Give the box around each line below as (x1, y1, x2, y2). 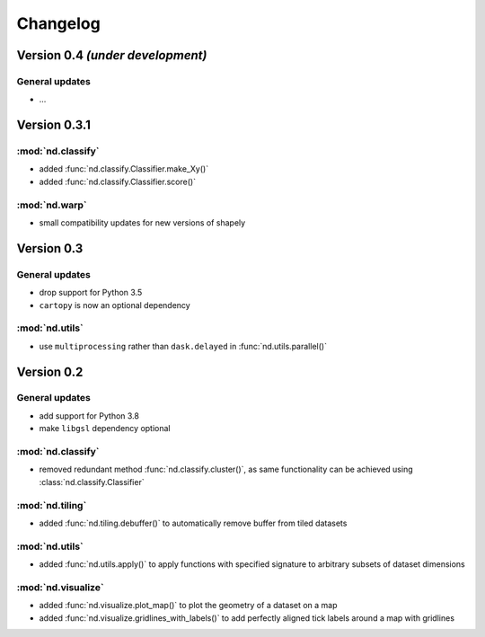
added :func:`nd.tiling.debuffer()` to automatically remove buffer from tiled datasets (39, 518, 348, 528)
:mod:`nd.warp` (16, 199, 87, 211)
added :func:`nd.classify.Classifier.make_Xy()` (39, 164, 209, 174)
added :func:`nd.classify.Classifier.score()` (39, 176, 197, 187)
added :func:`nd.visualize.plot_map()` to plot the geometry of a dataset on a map (39, 600, 338, 611)
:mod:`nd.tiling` (16, 499, 87, 511)
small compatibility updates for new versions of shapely (39, 217, 246, 228)
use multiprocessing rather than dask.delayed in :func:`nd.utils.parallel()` (39, 341, 328, 351)
